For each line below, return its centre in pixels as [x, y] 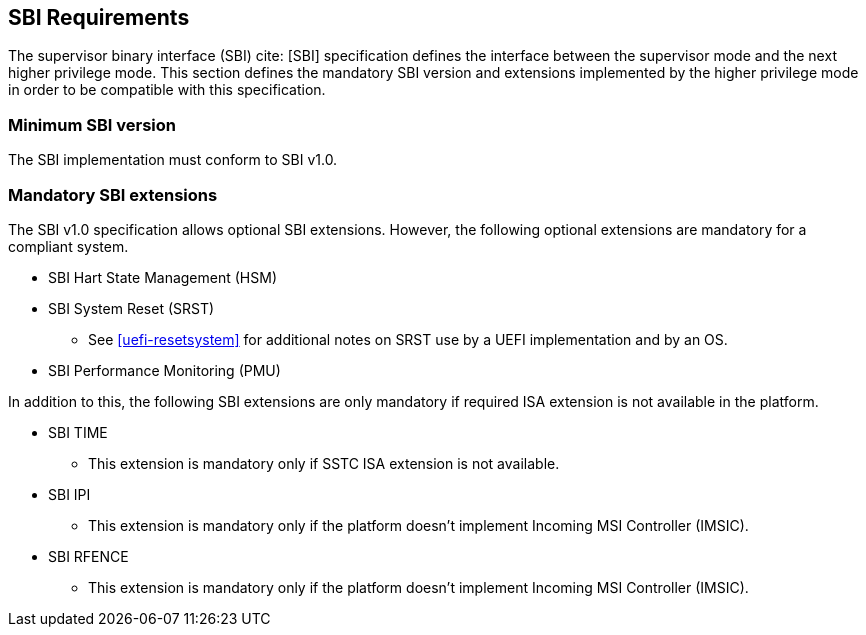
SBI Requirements [99, 17]
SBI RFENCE [88, 556]
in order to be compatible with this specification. [167, 90]
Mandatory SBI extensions [113, 194]
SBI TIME [78, 432]
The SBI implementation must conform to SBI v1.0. [173, 160]
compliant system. [68, 246]
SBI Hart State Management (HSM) [162, 277]
